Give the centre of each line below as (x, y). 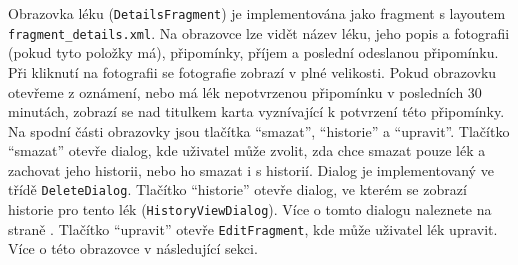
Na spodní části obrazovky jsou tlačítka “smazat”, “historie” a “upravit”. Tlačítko (259, 130)
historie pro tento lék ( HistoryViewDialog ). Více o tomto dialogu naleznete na (250, 209)
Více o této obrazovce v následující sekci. (133, 248)
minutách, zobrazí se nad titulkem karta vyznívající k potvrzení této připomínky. (256, 111)
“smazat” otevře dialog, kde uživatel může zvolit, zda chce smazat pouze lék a (247, 150)
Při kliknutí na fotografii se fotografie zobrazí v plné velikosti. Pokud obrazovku (252, 71)
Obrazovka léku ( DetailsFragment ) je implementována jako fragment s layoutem (257, 13)
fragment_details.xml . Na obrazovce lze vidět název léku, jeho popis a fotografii (259, 32)
